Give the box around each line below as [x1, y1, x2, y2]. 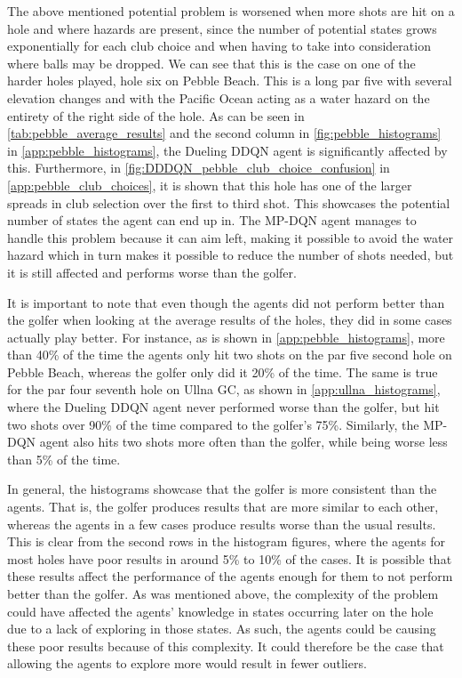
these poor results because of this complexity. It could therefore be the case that [7, 636, 444, 655]
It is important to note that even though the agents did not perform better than [7, 293, 445, 311]
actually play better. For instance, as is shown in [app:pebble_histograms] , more [7, 327, 445, 346]
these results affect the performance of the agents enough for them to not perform [7, 567, 453, 585]
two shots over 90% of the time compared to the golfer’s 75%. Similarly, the [7, 415, 419, 433]
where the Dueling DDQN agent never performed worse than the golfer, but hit [7, 398, 440, 416]
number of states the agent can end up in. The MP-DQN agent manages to [7, 211, 417, 230]
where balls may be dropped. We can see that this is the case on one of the [7, 53, 416, 72]
